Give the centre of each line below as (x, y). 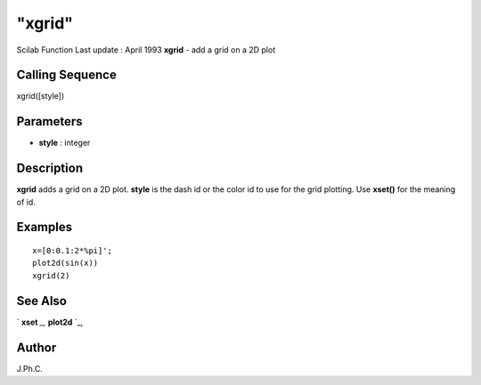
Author (37, 347)
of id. (26, 202)
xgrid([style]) (41, 96)
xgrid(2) (51, 275)
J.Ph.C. (30, 368)
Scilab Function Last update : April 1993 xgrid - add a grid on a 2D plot (146, 50)
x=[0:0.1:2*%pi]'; (73, 251)
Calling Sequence (67, 75)
